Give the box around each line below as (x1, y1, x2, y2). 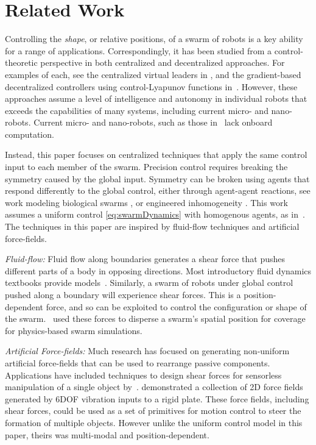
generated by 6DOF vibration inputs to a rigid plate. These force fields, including (5, 392, 309, 405)
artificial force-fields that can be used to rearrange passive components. (5, 356, 270, 369)
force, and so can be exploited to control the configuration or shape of (46, 300, 307, 313)
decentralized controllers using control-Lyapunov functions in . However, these (5, 80, 298, 93)
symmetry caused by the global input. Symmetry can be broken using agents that (5, 172, 310, 185)
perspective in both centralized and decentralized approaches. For (40, 56, 285, 69)
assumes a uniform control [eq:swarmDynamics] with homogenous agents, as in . (5, 208, 305, 221)
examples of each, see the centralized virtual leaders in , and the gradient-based (5, 68, 301, 80)
